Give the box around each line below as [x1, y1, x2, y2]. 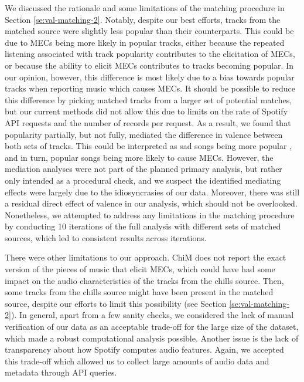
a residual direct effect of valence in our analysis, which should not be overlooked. [5, 197, 298, 209]
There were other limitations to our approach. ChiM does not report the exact [5, 251, 286, 263]
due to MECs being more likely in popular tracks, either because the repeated [5, 36, 285, 48]
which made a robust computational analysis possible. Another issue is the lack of [5, 332, 299, 344]
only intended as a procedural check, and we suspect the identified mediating [5, 174, 281, 186]
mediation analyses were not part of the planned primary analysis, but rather [5, 163, 282, 175]
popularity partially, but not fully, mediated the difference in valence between [5, 128, 283, 140]
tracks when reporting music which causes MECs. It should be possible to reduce [5, 82, 295, 94]
